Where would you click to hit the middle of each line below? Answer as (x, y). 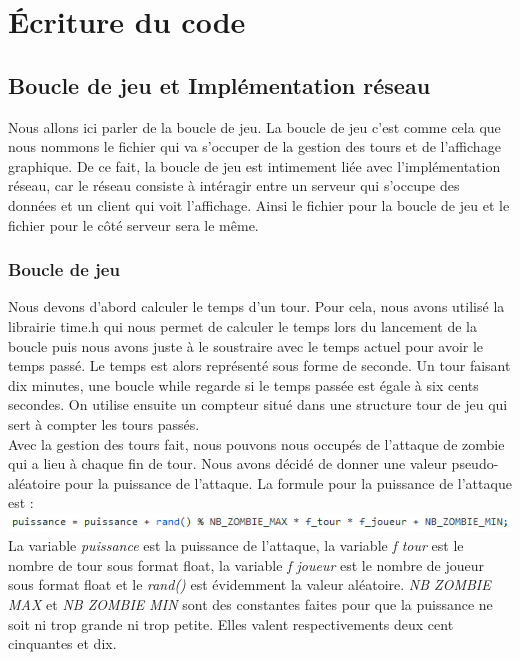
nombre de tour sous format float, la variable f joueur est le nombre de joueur (246, 564)
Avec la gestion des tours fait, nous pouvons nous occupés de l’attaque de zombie (256, 443)
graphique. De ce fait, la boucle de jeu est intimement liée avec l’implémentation (254, 165)
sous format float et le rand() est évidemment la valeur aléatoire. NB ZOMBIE (249, 584)
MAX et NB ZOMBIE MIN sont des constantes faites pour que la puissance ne (250, 604)
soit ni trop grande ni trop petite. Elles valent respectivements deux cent (231, 623)
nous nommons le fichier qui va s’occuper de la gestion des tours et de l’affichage (254, 146)
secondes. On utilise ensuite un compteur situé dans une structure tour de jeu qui (258, 404)
